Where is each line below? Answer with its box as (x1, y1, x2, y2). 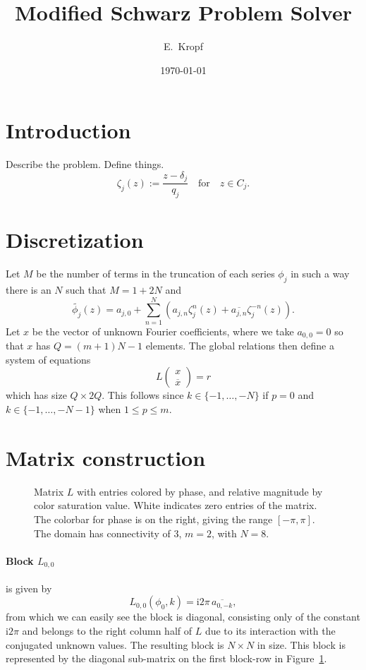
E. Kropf (164, 39, 203, 54)
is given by (6, 580, 52, 595)
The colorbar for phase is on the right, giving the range (34, 511, 273, 526)
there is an (6, 282, 51, 297)
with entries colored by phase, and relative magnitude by (76, 484, 323, 498)
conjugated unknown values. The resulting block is (6, 637, 224, 652)
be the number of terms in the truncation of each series (36, 266, 275, 281)
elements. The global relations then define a (145, 338, 334, 353)
